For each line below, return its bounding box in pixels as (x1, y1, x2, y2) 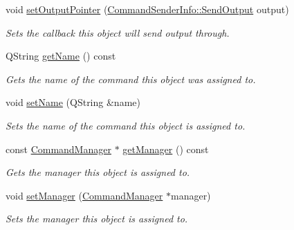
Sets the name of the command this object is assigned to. (6, 118, 246, 132)
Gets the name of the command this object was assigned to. (6, 71, 256, 86)
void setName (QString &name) (6, 95, 140, 109)
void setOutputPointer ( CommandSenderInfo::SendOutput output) (6, 2, 289, 16)
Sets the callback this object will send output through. (6, 25, 230, 39)
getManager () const (122, 141, 209, 156)
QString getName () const (6, 48, 116, 63)
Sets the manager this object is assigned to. (6, 211, 188, 226)
